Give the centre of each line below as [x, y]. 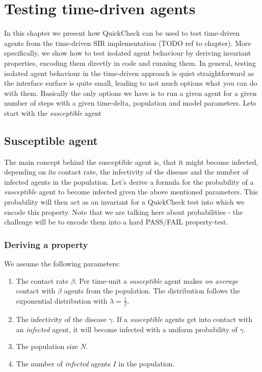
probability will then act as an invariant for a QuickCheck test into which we [124, 202]
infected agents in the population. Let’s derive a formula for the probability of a [129, 181]
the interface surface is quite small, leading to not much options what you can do [131, 83]
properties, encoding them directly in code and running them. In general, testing [130, 63]
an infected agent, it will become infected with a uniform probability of [127, 329]
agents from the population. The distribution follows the [152, 291]
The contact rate [42, 280]
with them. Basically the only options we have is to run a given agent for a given [130, 93]
